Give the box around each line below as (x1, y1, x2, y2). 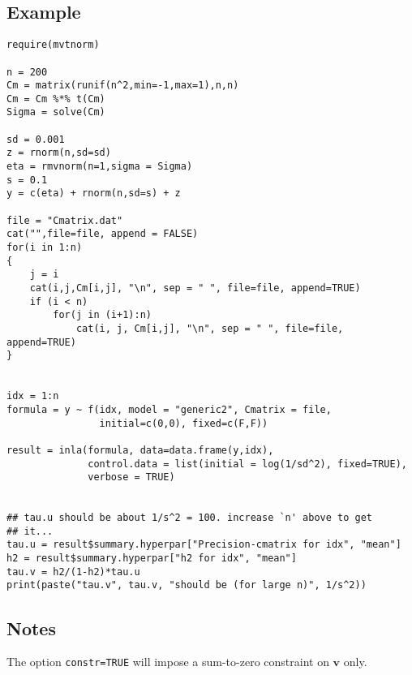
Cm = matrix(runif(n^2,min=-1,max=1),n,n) (6, 80, 239, 92)
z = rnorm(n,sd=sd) (6, 147, 111, 159)
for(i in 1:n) (6, 242, 83, 254)
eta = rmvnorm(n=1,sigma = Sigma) (6, 161, 193, 173)
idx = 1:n (6, 390, 59, 402)
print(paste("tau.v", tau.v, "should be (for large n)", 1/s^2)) (6, 579, 367, 591)
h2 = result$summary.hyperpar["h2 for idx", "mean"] (6, 552, 297, 565)
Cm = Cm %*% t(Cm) (6, 92, 105, 105)
